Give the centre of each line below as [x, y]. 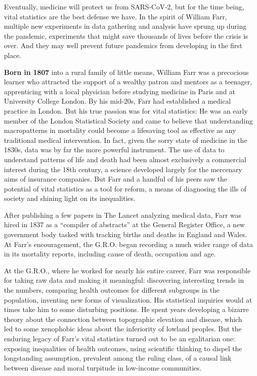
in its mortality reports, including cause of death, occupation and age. [110, 254]
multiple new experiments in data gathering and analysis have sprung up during [125, 26]
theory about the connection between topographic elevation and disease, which [123, 319]
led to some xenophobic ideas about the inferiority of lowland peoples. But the [123, 329]
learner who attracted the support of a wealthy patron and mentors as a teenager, [128, 82]
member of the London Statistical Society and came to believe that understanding [128, 120]
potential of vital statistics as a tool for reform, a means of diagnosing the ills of [125, 188]
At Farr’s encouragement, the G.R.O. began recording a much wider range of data [128, 244]
